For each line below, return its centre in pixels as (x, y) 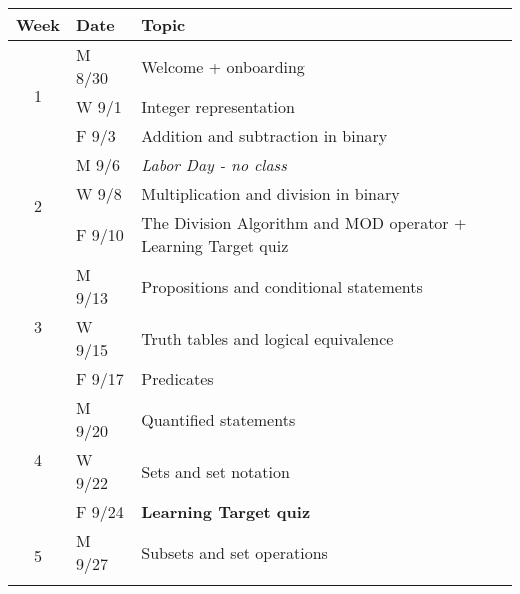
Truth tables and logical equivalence (267, 338)
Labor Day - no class (214, 164)
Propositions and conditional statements (282, 286)
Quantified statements (218, 419)
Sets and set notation (215, 471)
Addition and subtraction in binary (264, 135)
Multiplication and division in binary (270, 193)
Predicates (177, 378)
